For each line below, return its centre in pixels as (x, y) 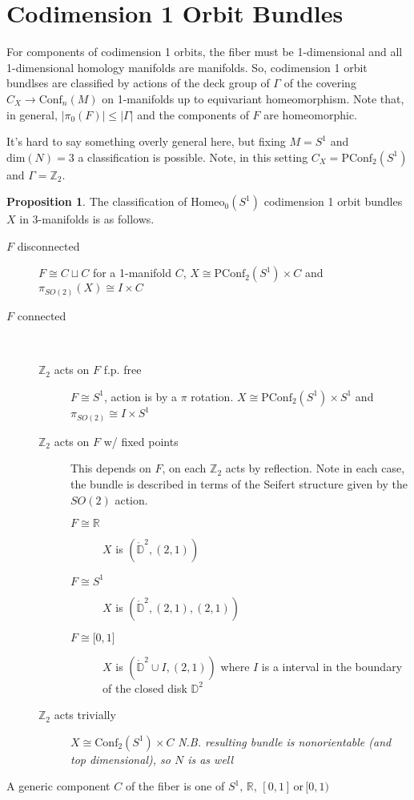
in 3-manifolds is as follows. (87, 219)
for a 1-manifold (132, 273)
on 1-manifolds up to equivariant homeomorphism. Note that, (253, 98)
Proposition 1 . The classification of (97, 201)
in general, (32, 114)
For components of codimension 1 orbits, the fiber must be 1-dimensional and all (205, 52)
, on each (184, 468)
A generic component (58, 786)
